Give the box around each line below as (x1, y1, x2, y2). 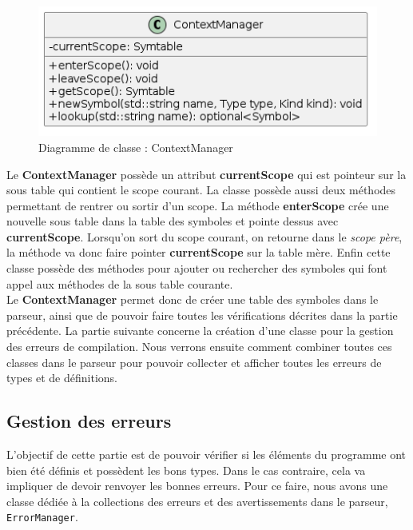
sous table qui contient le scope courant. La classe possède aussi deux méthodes (6, 181, 396, 198)
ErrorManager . (6, 508, 78, 525)
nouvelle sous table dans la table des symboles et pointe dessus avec (6, 213, 339, 229)
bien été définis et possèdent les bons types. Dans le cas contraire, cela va (6, 461, 366, 478)
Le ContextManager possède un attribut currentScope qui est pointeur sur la (6, 165, 407, 182)
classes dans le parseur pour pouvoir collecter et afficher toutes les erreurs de (6, 353, 382, 370)
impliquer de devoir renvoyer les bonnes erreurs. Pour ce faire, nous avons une (6, 477, 388, 494)
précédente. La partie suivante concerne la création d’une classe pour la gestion (6, 322, 394, 339)
